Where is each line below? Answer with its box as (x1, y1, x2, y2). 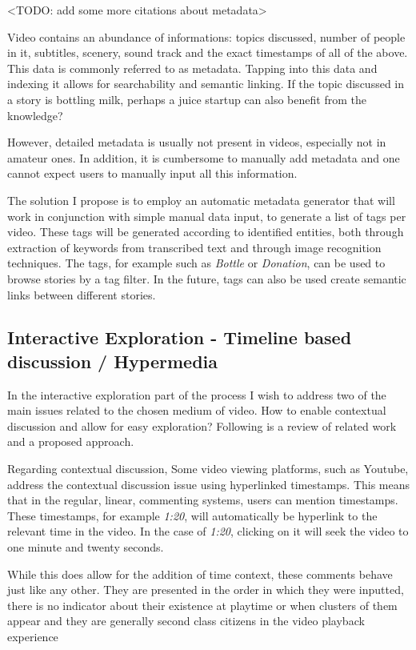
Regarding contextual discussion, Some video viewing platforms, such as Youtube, (7, 460, 409, 477)
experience (7, 628, 58, 644)
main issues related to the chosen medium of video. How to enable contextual (7, 402, 386, 419)
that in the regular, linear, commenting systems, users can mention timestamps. (7, 492, 398, 508)
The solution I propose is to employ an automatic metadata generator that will (7, 191, 395, 208)
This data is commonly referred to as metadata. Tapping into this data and (7, 59, 378, 76)
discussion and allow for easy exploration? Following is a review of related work (7, 417, 397, 434)
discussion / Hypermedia (7, 348, 218, 373)
